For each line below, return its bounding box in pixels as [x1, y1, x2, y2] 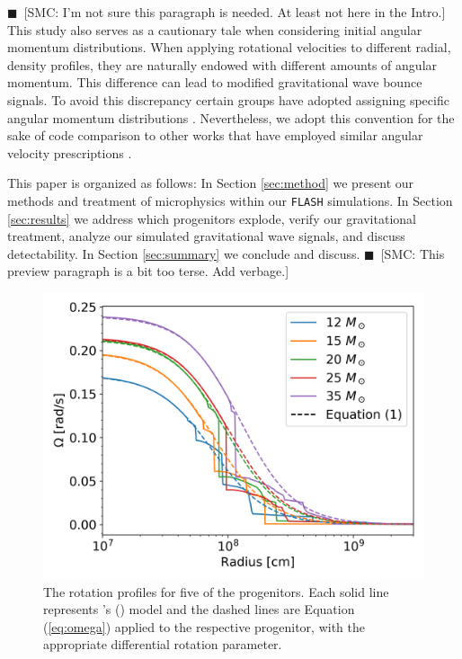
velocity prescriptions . [7, 143, 132, 162]
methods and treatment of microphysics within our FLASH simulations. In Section [7, 191, 453, 209]
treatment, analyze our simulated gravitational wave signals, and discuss [7, 227, 405, 245]
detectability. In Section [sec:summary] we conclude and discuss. [7, 244, 360, 263]
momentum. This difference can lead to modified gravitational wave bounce [7, 73, 422, 92]
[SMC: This [380, 244, 445, 263]
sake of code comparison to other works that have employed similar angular [7, 126, 423, 145]
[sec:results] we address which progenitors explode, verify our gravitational [7, 209, 416, 227]
